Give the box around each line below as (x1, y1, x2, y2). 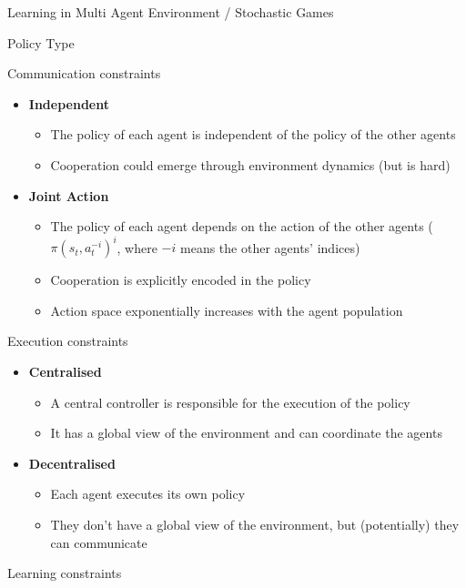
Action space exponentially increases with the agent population (50, 300, 403, 319)
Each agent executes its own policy (50, 484, 246, 503)
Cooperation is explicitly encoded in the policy (50, 270, 311, 289)
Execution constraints (7, 331, 128, 350)
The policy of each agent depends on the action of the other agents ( (50, 217, 433, 236)
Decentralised (28, 453, 116, 472)
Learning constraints (7, 563, 122, 583)
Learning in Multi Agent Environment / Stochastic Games (7, 3, 334, 21)
